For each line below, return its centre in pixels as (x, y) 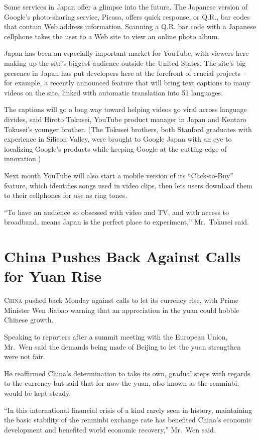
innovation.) (23, 158)
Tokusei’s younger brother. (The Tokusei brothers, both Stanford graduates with (128, 129)
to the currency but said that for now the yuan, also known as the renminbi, (122, 383)
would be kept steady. (38, 393)
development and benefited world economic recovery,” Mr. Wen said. (110, 429)
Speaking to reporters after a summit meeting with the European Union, (116, 336)
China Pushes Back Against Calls (122, 256)
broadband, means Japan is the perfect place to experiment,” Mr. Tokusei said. (126, 222)
